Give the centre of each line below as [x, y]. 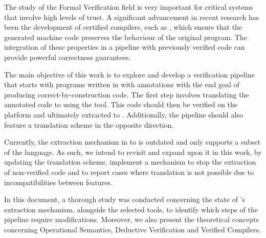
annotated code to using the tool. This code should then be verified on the [121, 104]
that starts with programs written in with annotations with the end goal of [122, 84]
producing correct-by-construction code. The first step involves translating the [127, 94]
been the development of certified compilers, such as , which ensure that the [123, 27]
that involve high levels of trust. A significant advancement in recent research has [132, 17]
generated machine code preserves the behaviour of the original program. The [126, 37]
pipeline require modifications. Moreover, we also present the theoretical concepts [131, 219]
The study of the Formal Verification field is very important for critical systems [129, 7]
